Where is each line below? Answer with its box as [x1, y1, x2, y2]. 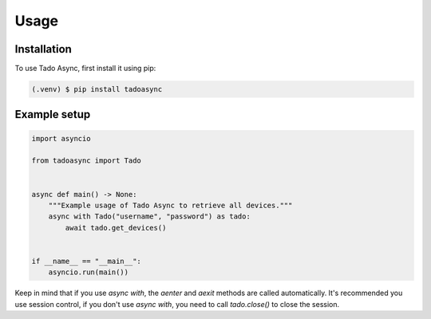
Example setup [14, 108, 91, 121]
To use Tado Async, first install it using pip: [14, 64, 156, 73]
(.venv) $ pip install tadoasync [31, 85, 163, 94]
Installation [14, 42, 72, 56]
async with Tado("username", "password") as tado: [48, 212, 251, 221]
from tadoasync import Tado [31, 156, 141, 165]
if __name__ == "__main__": [31, 256, 141, 266]
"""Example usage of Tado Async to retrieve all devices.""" [48, 200, 293, 210]
